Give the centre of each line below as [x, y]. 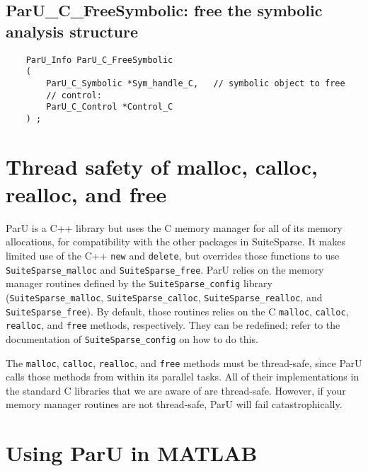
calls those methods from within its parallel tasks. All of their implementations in [183, 377]
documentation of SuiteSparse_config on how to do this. [132, 338]
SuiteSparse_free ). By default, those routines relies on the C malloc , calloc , [177, 311]
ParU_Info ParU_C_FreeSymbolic [99, 60]
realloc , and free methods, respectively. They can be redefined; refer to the [173, 325]
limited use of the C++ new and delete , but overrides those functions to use [173, 256]
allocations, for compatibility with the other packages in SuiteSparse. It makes [176, 242]
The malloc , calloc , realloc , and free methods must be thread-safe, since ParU [184, 362]
